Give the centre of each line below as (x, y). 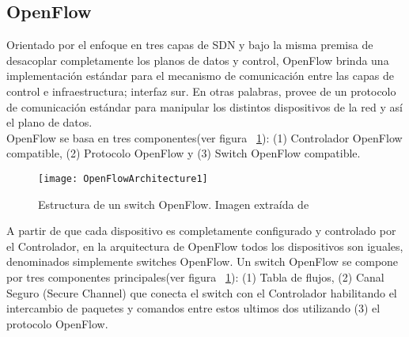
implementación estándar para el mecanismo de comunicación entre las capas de (200, 76)
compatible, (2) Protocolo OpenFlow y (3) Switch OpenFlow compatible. (184, 153)
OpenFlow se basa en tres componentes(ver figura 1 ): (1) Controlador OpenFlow (204, 137)
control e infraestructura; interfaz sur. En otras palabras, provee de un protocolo (201, 91)
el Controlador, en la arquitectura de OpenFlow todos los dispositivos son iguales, (205, 246)
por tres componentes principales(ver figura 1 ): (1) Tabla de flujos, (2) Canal (195, 276)
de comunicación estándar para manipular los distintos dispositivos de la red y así (204, 106)
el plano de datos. (49, 122)
